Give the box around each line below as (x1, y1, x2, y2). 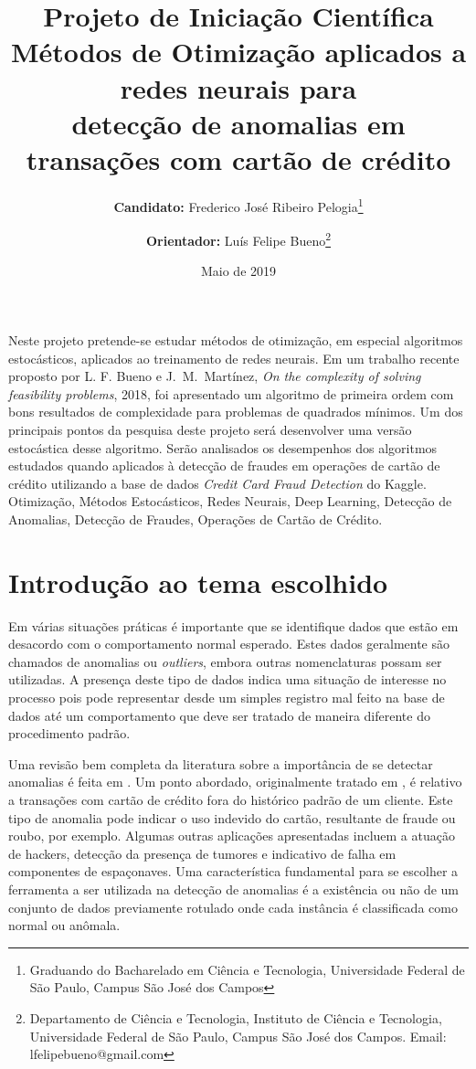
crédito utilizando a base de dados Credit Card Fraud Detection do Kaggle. (8, 473, 427, 492)
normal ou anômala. (8, 916, 121, 935)
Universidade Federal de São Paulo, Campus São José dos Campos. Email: (29, 1026, 447, 1045)
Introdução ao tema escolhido (8, 563, 388, 600)
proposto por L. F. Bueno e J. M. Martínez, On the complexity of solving (8, 366, 421, 386)
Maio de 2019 (200, 261, 277, 280)
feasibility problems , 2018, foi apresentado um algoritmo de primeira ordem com (8, 384, 454, 403)
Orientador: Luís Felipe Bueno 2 (145, 228, 332, 249)
